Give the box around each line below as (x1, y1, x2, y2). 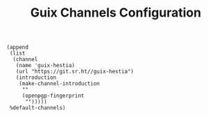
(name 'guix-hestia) (15, 62, 76, 69)
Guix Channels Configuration (30, 5, 202, 21)
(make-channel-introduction (19, 80, 100, 87)
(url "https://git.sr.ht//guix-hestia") (15, 68, 135, 75)
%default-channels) (9, 105, 67, 111)
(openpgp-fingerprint (21, 92, 85, 100)
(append (6, 44, 29, 51)
